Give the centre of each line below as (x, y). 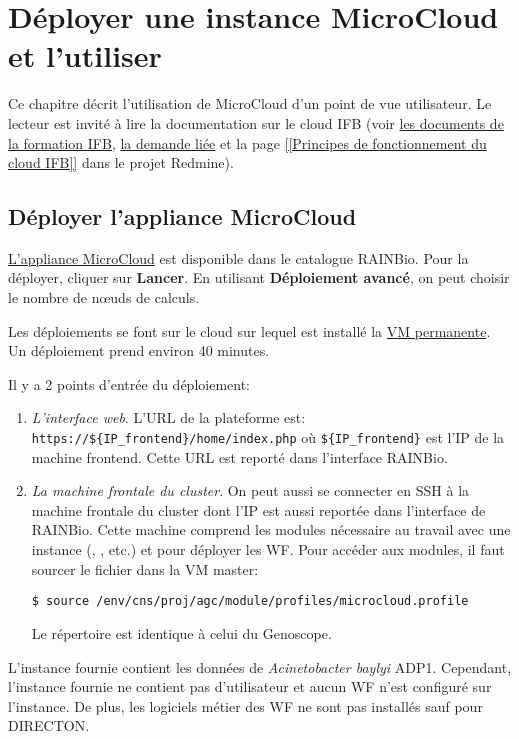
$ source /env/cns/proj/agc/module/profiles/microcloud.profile (250, 601)
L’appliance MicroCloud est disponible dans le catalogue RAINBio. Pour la (238, 257)
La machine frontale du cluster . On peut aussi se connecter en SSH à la (250, 490)
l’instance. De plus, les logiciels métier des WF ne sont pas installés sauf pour (245, 705)
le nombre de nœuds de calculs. (104, 297)
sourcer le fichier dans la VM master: (145, 568)
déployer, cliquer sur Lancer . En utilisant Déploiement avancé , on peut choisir (259, 277)
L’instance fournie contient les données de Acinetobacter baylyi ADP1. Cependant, (260, 666)
